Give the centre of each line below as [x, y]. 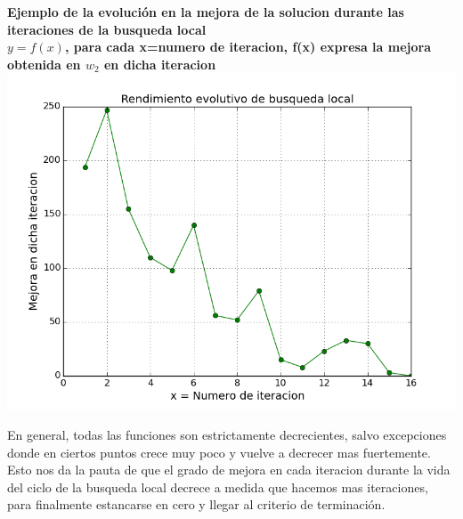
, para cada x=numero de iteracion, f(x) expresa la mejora [248, 47]
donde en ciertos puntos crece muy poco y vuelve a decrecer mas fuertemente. [219, 452]
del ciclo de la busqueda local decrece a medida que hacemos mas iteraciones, [218, 487]
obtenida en [44, 64]
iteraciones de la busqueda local [107, 29]
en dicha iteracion [160, 64]
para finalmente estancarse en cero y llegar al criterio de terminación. [196, 504]
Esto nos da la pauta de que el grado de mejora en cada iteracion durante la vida [229, 470]
